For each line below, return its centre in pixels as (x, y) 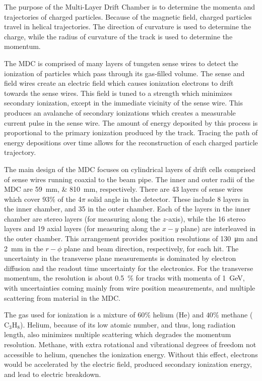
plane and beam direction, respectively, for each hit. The (151, 248)
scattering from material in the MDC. (62, 297)
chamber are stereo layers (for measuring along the (82, 218)
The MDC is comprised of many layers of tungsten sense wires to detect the (121, 63)
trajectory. (20, 152)
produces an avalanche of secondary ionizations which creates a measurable (120, 112)
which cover (22, 199)
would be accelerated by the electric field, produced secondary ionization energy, (128, 364)
